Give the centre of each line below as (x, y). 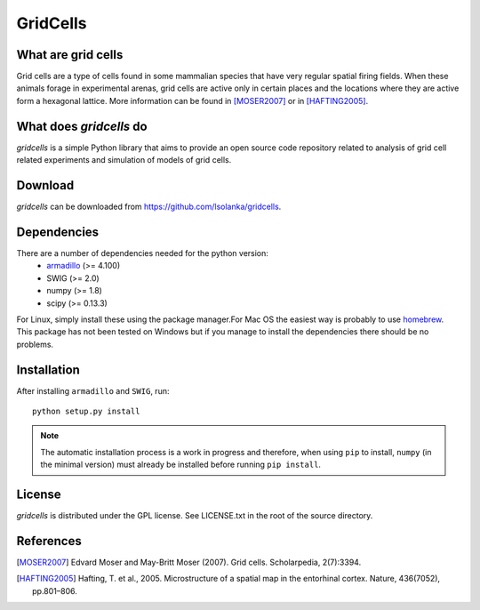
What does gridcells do (82, 126)
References (49, 541)
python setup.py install (86, 411)
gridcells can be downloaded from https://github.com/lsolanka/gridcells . (149, 207)
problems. (35, 344)
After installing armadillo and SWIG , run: (93, 390)
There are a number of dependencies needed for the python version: (142, 253)
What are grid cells (70, 55)
